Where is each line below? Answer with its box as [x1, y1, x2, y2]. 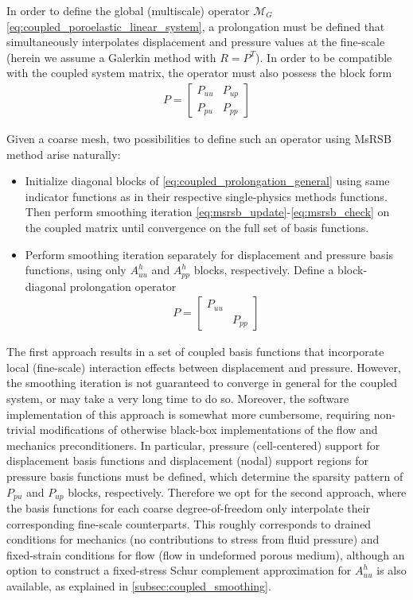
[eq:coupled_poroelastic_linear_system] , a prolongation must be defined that [6, 17, 385, 34]
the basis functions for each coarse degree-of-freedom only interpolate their [6, 500, 371, 517]
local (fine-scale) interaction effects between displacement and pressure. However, [6, 358, 401, 375]
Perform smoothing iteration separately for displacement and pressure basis [25, 246, 394, 262]
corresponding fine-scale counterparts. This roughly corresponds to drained [6, 515, 372, 532]
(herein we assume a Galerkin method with [6, 48, 216, 65]
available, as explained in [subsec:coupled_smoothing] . [6, 578, 271, 594]
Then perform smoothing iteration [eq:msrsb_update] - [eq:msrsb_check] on [25, 203, 390, 220]
